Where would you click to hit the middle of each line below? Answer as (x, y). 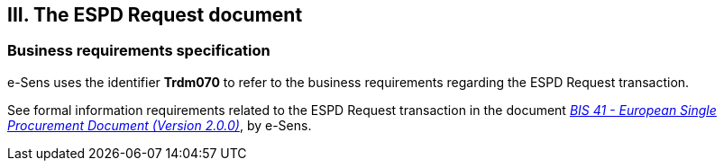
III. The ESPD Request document (155, 15)
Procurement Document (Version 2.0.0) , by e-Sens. (160, 125)
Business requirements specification (139, 51)
